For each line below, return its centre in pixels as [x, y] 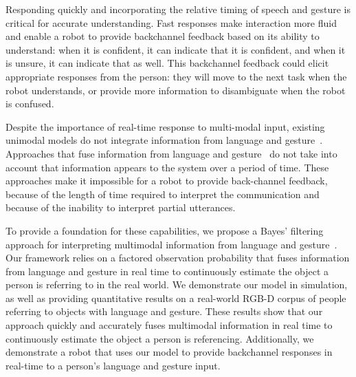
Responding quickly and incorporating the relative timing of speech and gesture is [178, 9]
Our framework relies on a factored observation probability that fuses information [178, 258]
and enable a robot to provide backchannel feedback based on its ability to [163, 36]
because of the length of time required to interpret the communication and [163, 194]
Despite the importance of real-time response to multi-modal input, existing [165, 126]
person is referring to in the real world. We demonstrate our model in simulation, [177, 284]
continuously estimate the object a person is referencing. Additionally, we [160, 338]
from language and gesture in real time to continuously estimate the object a [167, 271]
